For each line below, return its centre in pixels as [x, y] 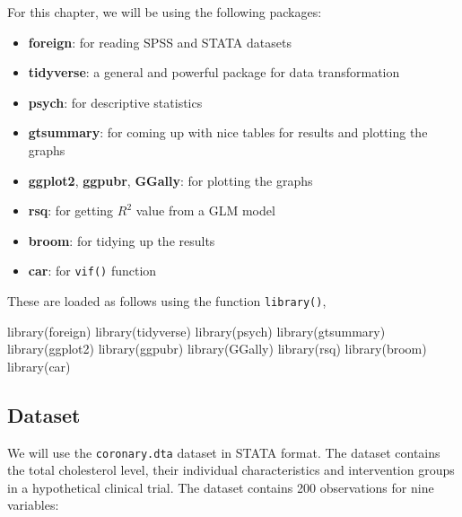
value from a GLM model [205, 210]
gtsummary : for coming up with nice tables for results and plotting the [228, 132]
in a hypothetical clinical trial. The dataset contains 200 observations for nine [221, 487]
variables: [33, 505]
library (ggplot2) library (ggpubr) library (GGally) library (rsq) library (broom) [217, 349]
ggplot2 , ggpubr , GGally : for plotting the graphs [170, 180]
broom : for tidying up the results [122, 240]
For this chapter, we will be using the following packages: [165, 12]
